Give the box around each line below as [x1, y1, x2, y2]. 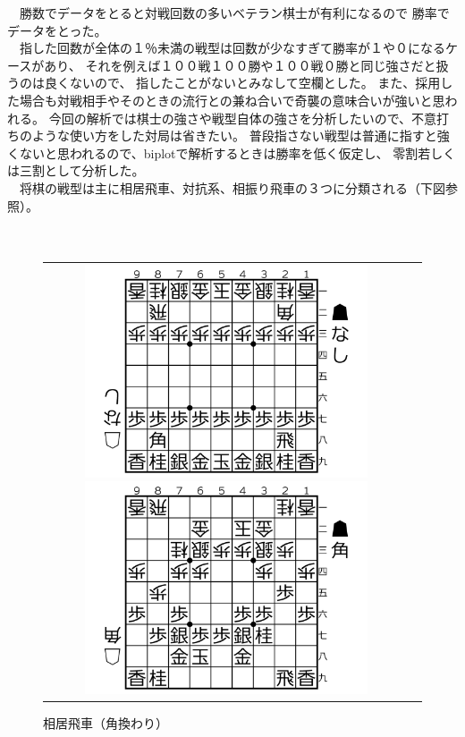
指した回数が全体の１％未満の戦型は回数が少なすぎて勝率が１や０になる [19, 38, 445, 57]
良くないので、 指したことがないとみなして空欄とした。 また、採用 [44, 73, 441, 92]
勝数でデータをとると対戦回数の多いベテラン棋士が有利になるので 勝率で [19, 4, 450, 21]
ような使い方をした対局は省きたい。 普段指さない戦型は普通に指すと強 [31, 126, 450, 145]
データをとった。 [7, 21, 107, 39]
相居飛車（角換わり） [43, 713, 168, 732]
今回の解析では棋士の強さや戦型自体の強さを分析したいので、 [48, 108, 412, 127]
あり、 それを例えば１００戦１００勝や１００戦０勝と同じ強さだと [44, 55, 436, 74]
